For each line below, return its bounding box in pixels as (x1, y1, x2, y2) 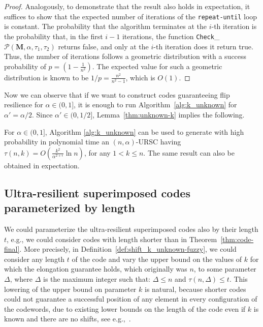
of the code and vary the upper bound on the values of (72, 253, 242, 264)
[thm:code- (220, 233, 254, 244)
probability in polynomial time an (4, 136, 109, 147)
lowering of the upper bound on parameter (4, 283, 137, 294)
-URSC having (136, 136, 181, 147)
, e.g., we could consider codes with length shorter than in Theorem (7, 233, 217, 244)
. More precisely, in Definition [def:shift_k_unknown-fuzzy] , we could (19, 244, 237, 254)
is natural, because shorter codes (144, 283, 246, 294)
